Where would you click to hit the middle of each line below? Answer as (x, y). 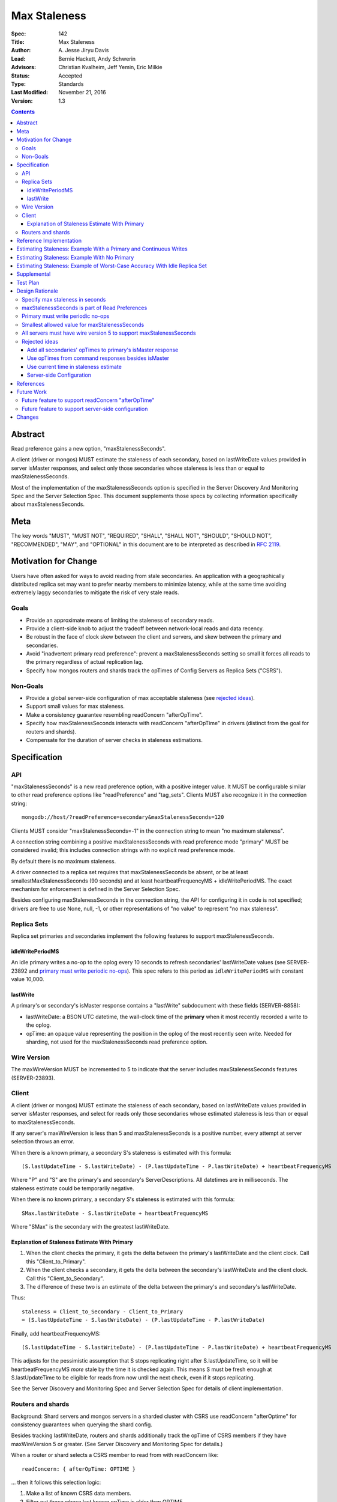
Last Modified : (29, 93)
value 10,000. (28, 979)
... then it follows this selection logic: (56, 1482)
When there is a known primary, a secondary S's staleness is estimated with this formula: (121, 1152)
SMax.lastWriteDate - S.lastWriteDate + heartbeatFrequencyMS (115, 1213)
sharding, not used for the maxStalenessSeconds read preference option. (117, 1042)
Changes (28, 417)
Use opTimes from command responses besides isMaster (98, 358)
